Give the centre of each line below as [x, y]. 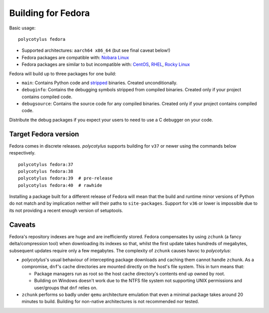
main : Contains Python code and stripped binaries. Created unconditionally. [100, 83]
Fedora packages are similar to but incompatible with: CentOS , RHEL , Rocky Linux [106, 64]
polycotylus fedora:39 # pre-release [66, 178]
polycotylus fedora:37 [46, 164]
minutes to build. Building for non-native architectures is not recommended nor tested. [110, 302]
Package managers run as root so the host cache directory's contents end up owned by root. [130, 274]
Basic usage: [22, 28]
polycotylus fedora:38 [46, 171]
